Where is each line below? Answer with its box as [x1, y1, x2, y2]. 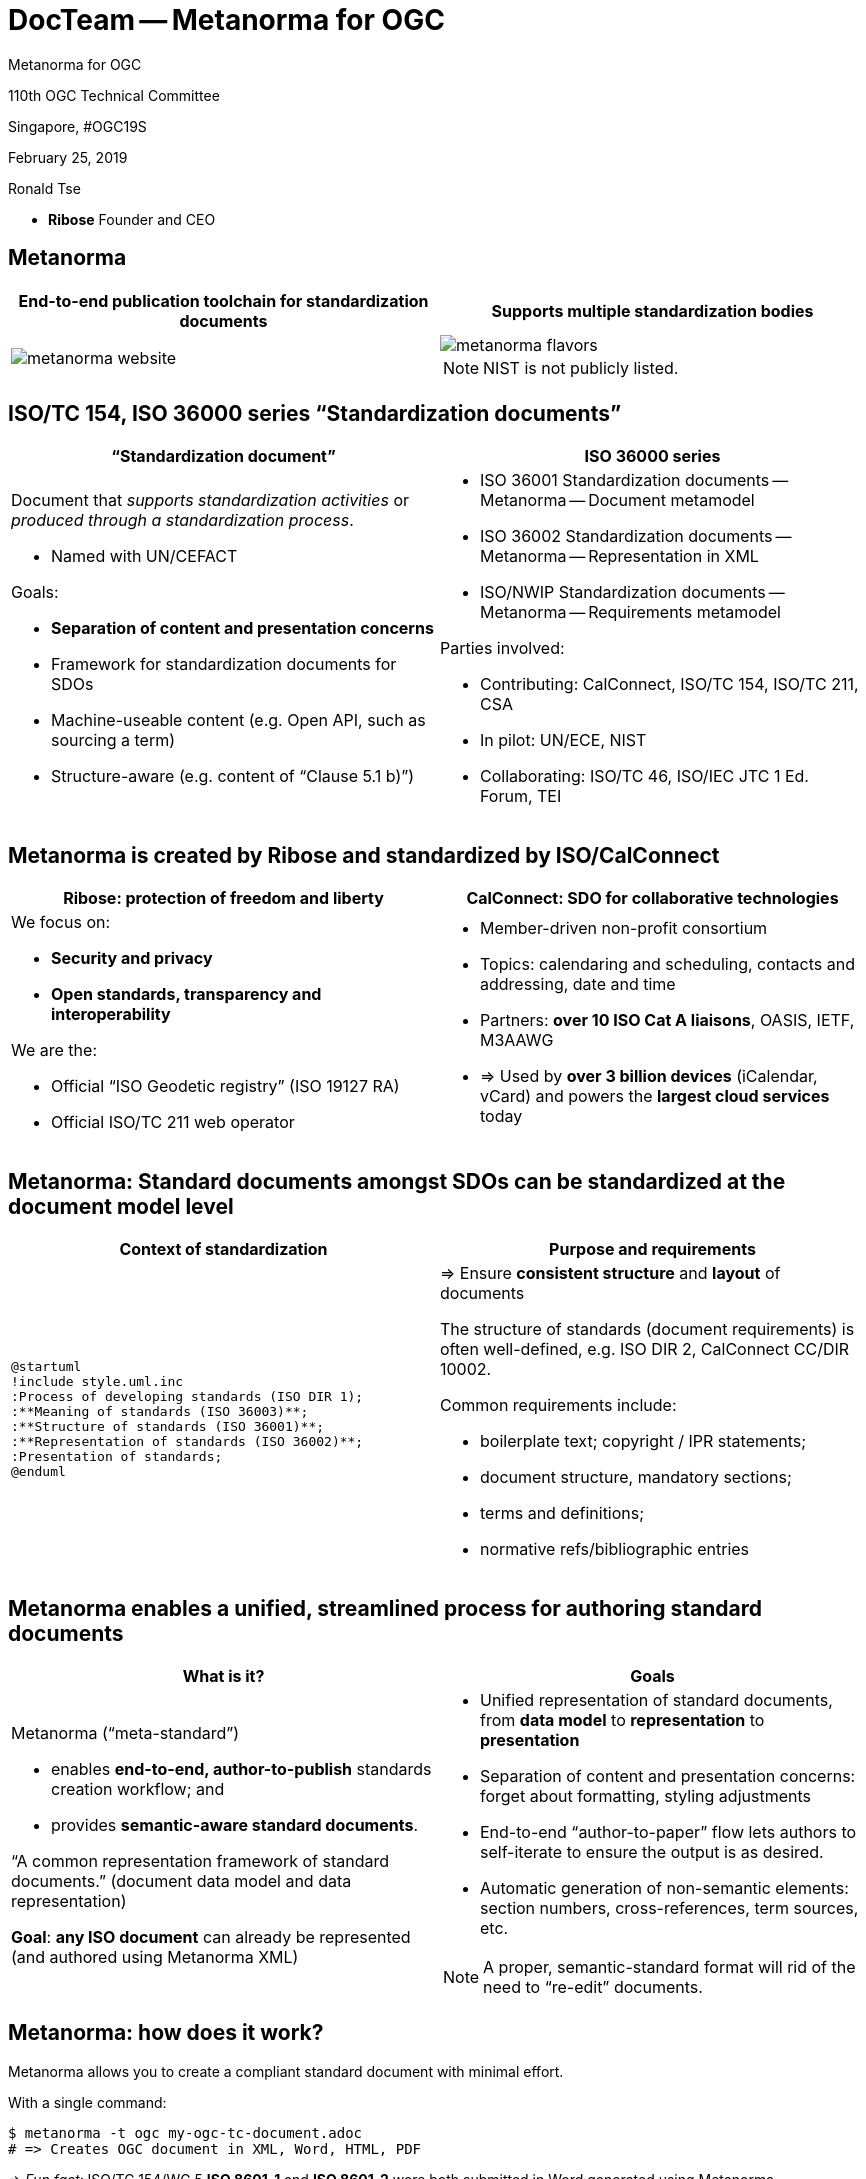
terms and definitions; [480, 1503, 645, 1524]
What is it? [182, 1665, 265, 1686]
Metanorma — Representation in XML [480, 546, 759, 567]
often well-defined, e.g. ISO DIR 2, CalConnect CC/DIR [440, 1339, 850, 1360]
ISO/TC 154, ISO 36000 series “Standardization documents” [8, 401, 622, 427]
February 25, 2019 [8, 148, 128, 166]
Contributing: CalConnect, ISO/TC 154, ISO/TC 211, [480, 674, 859, 695]
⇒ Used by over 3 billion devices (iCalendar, [480, 1066, 818, 1087]
